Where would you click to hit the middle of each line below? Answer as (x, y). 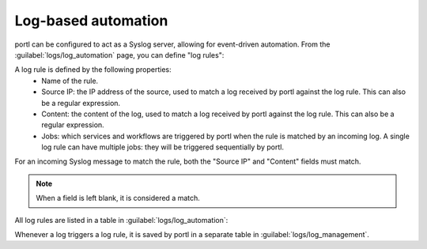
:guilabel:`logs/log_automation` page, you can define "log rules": (119, 55)
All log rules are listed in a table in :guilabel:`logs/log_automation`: (121, 220)
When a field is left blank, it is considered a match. (118, 198)
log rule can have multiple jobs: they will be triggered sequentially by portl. (163, 147)
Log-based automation (91, 21)
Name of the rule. (70, 81)
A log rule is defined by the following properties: (93, 70)
